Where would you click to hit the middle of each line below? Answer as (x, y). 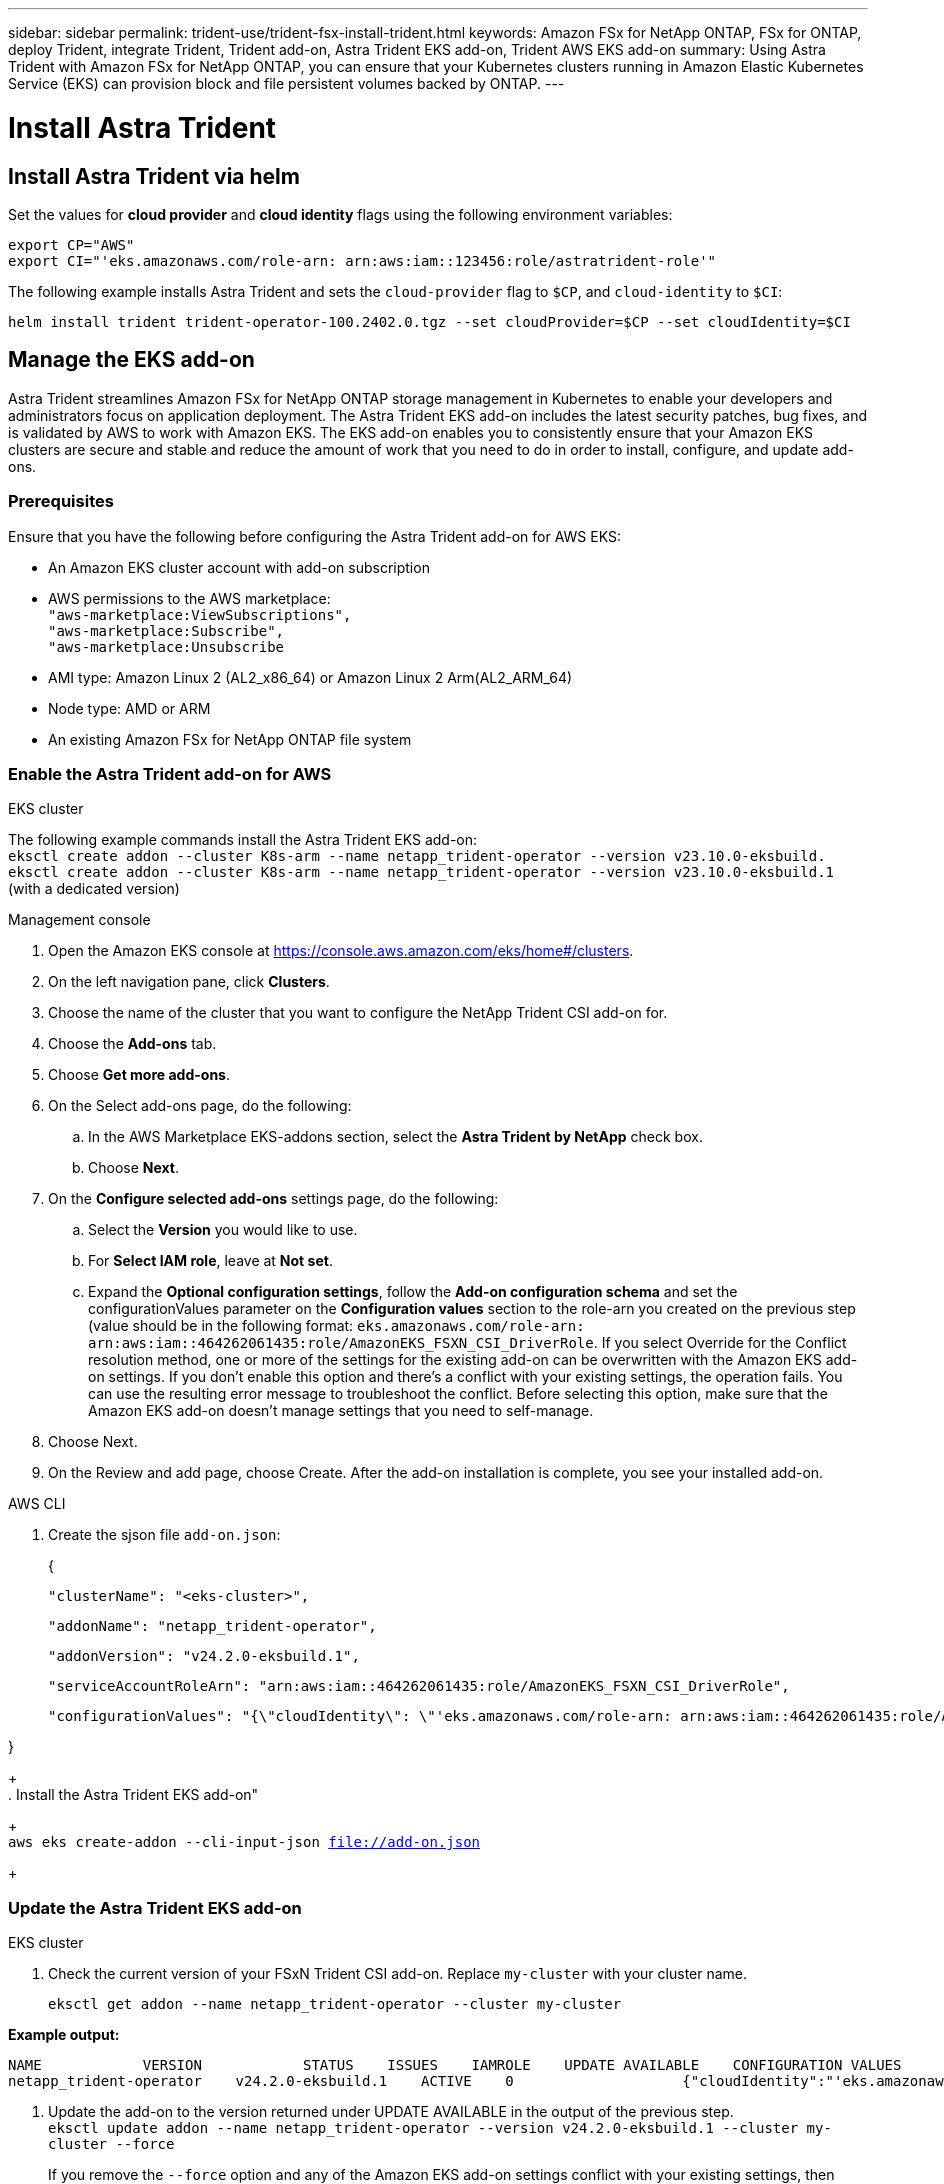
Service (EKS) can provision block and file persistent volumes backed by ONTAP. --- (286, 83)
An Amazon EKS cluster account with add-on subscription (239, 567)
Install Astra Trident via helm (154, 176)
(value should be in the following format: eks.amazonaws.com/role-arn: (336, 1326)
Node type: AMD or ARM (129, 708)
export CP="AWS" (71, 244)
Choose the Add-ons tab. (132, 1044)
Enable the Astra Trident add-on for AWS (170, 773)
